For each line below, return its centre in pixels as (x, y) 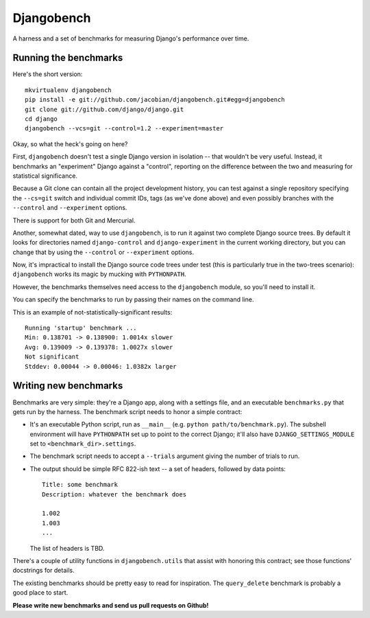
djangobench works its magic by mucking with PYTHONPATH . (99, 274)
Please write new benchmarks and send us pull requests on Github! (111, 605)
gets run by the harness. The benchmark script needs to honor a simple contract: (127, 411)
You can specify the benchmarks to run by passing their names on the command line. (133, 299)
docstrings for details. (44, 571)
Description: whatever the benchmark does (114, 494)
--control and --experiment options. (70, 208)
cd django (41, 119)
